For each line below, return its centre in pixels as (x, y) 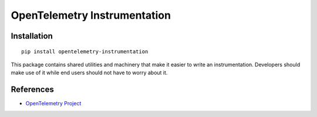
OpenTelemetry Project (53, 104)
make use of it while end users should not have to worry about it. (89, 73)
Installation (32, 36)
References (32, 90)
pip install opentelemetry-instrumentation (85, 51)
